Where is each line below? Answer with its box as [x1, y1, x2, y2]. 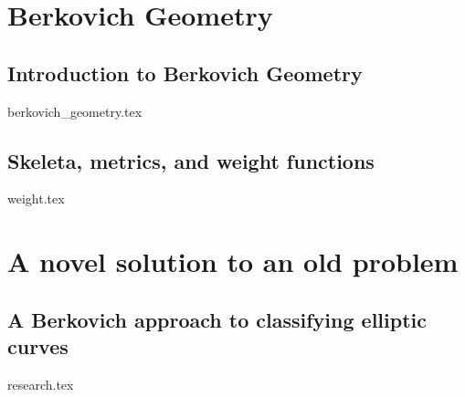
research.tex [7, 374, 74, 393]
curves [7, 332, 69, 360]
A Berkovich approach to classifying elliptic [7, 305, 427, 333]
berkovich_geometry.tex [7, 101, 143, 120]
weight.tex [7, 189, 65, 208]
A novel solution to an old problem [7, 243, 459, 280]
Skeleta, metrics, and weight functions [7, 146, 375, 174]
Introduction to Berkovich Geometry [7, 58, 363, 87]
